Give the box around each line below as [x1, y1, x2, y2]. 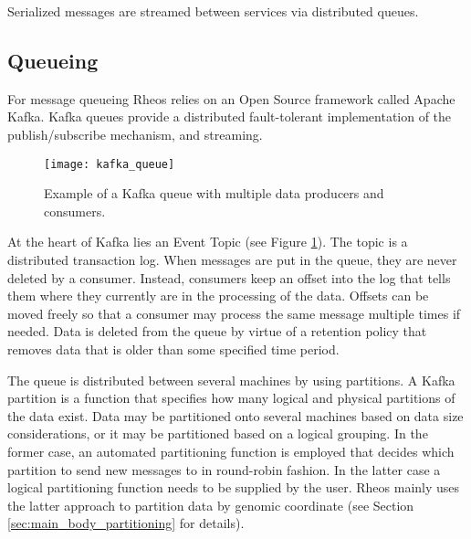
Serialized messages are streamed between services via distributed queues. [7, 2, 419, 20]
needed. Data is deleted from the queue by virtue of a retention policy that [7, 322, 427, 341]
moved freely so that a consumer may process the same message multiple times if [7, 303, 461, 322]
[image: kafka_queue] [44, 157, 175, 171]
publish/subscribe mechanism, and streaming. [7, 124, 263, 143]
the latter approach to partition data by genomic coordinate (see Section [7, 495, 414, 514]
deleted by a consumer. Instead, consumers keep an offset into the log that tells [7, 268, 451, 287]
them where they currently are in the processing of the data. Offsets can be [7, 286, 429, 305]
